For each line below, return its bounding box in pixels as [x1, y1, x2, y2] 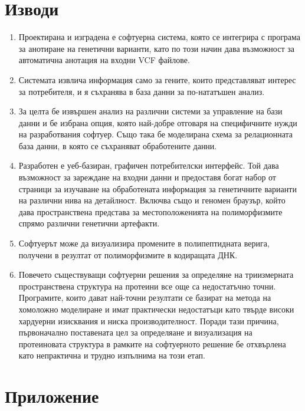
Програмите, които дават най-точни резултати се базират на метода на [18, 291, 271, 304]
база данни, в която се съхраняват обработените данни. [18, 139, 217, 152]
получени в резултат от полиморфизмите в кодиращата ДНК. [18, 248, 238, 261]
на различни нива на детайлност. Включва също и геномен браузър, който [18, 194, 286, 206]
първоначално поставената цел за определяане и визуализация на [18, 326, 252, 338]
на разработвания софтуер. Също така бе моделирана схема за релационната [18, 128, 293, 140]
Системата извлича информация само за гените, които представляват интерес [18, 73, 296, 86]
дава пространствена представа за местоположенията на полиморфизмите [18, 205, 283, 218]
